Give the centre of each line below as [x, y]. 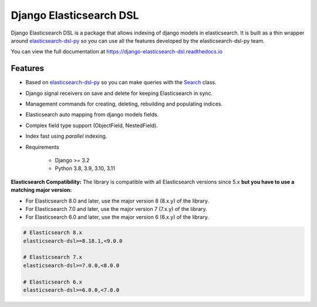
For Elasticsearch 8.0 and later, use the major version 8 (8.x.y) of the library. [117, 201]
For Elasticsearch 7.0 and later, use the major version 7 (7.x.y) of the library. [117, 209]
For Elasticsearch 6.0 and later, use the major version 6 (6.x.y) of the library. [117, 217]
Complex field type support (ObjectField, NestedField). [92, 125]
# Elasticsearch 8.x [53, 233]
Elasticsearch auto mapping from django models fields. [92, 115]
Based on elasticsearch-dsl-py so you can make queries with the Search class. [121, 83]
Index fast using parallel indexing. [66, 136]
